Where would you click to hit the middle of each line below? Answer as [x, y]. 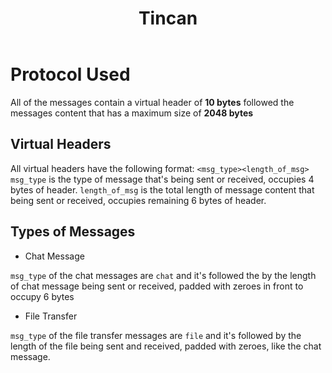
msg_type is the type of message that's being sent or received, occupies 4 [162, 179]
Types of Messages [73, 232]
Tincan [168, 18]
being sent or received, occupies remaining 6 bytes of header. [138, 200]
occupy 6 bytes [42, 296]
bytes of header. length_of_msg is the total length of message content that [162, 189]
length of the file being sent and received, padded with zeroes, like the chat [166, 346]
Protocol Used [70, 74]
